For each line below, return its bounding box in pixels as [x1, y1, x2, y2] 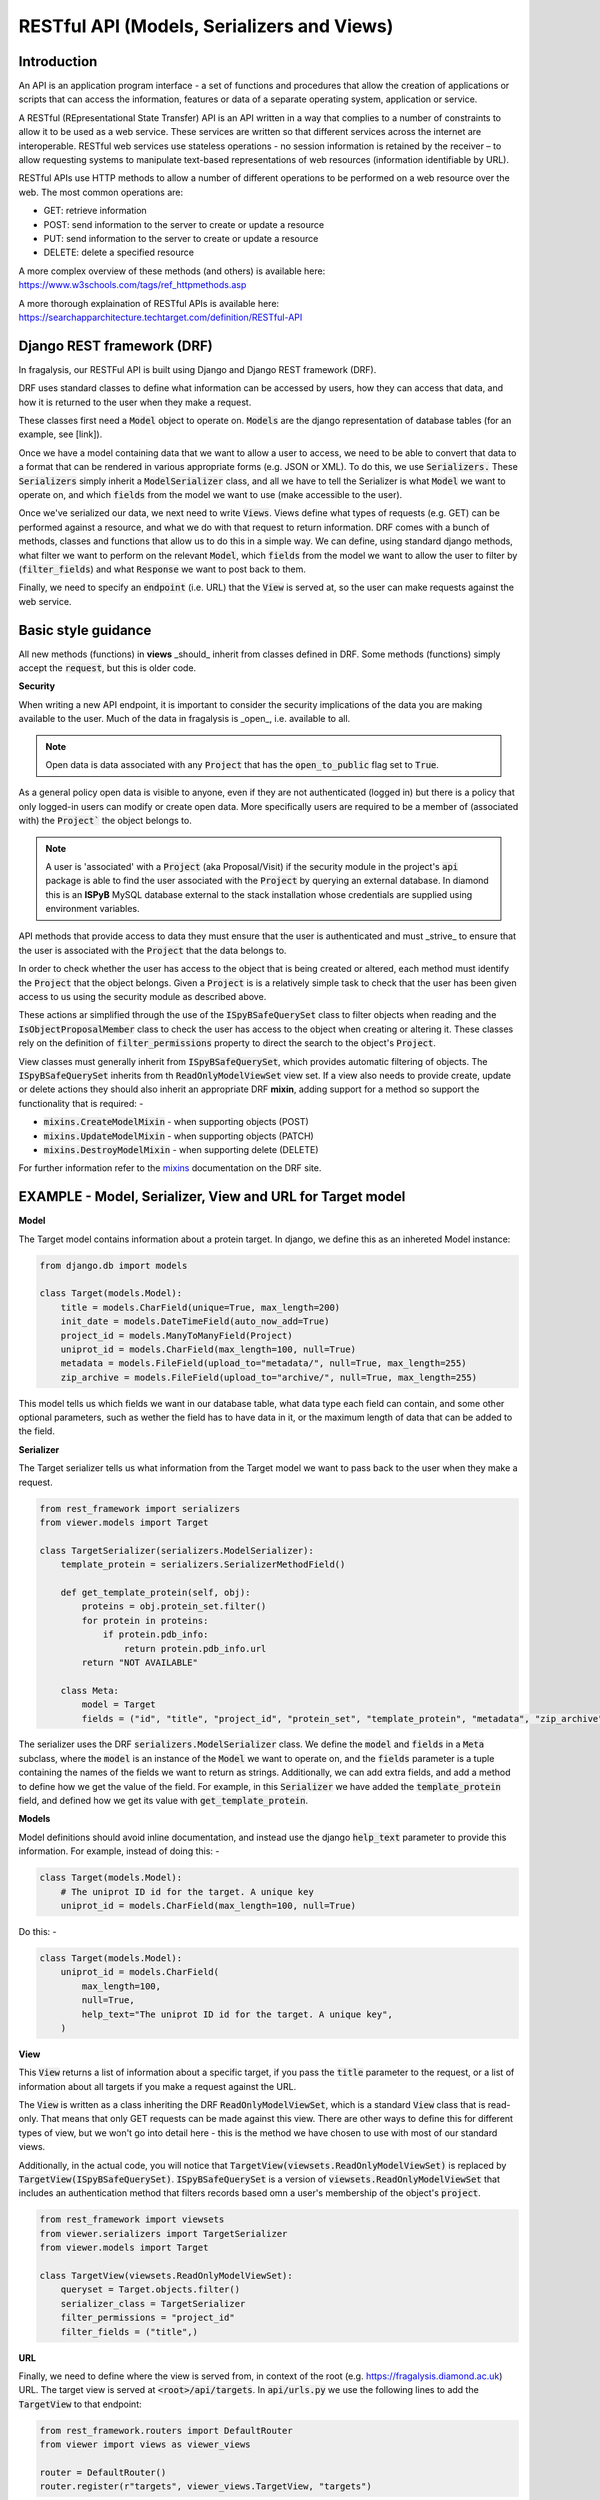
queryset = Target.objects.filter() [60, 2284, 240, 2295]
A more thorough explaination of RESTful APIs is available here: [18, 297, 280, 309]
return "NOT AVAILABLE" [81, 1656, 199, 1668]
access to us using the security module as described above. [18, 991, 267, 1003]
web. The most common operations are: [18, 186, 184, 198]
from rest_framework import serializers [39, 1503, 240, 1514]
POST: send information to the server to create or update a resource [43, 218, 325, 230]
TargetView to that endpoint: [18, 2398, 142, 2410]
